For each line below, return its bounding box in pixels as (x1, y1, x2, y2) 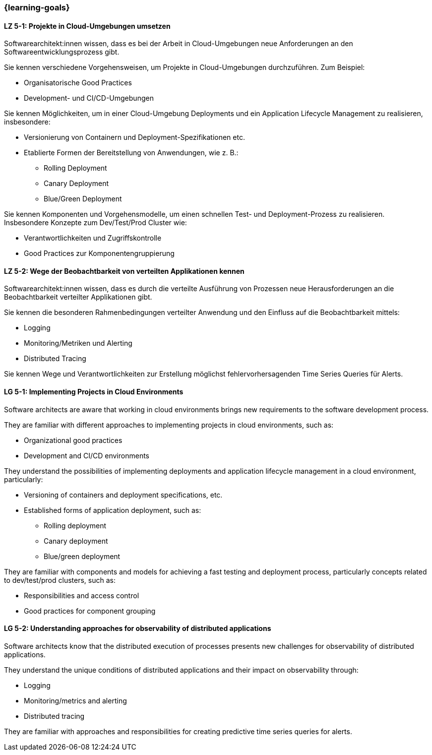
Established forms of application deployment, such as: (24, 505, 201, 514)
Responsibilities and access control (24, 591, 139, 600)
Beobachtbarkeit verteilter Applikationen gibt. (4, 293, 152, 302)
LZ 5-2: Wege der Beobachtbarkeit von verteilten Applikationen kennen (4, 266, 245, 275)
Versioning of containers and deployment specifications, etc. (24, 490, 223, 499)
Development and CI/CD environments (24, 451, 149, 460)
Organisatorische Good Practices (24, 78, 132, 87)
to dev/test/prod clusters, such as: (4, 575, 116, 584)
